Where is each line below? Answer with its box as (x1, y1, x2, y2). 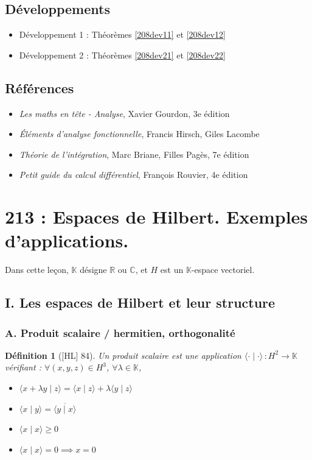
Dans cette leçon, (5, 263, 69, 276)
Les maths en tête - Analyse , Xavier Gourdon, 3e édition (19, 107, 230, 119)
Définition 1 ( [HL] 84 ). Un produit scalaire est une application (5, 349, 241, 361)
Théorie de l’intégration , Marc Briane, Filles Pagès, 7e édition (19, 147, 249, 160)
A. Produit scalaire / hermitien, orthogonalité (5, 325, 235, 340)
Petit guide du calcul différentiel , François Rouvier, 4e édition (19, 168, 248, 181)
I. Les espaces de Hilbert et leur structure (5, 293, 276, 312)
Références (5, 78, 74, 97)
